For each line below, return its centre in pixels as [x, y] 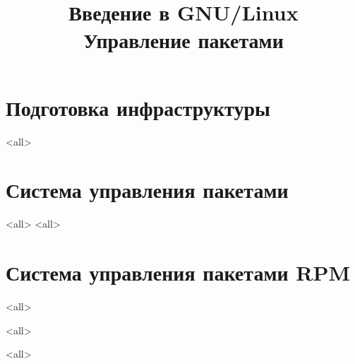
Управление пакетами [183, 40]
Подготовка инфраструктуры [138, 107]
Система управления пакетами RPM [178, 272]
